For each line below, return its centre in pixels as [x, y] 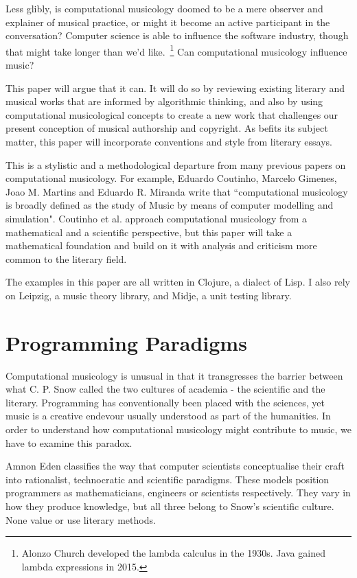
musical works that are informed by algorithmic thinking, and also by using [164, 101]
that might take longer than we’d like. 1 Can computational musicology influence [176, 50]
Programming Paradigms [126, 342]
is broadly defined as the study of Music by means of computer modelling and [170, 205]
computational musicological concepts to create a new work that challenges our [172, 114]
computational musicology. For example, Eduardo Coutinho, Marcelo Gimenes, [171, 178]
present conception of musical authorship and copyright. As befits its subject [167, 128]
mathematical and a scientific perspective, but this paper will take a [149, 232]
